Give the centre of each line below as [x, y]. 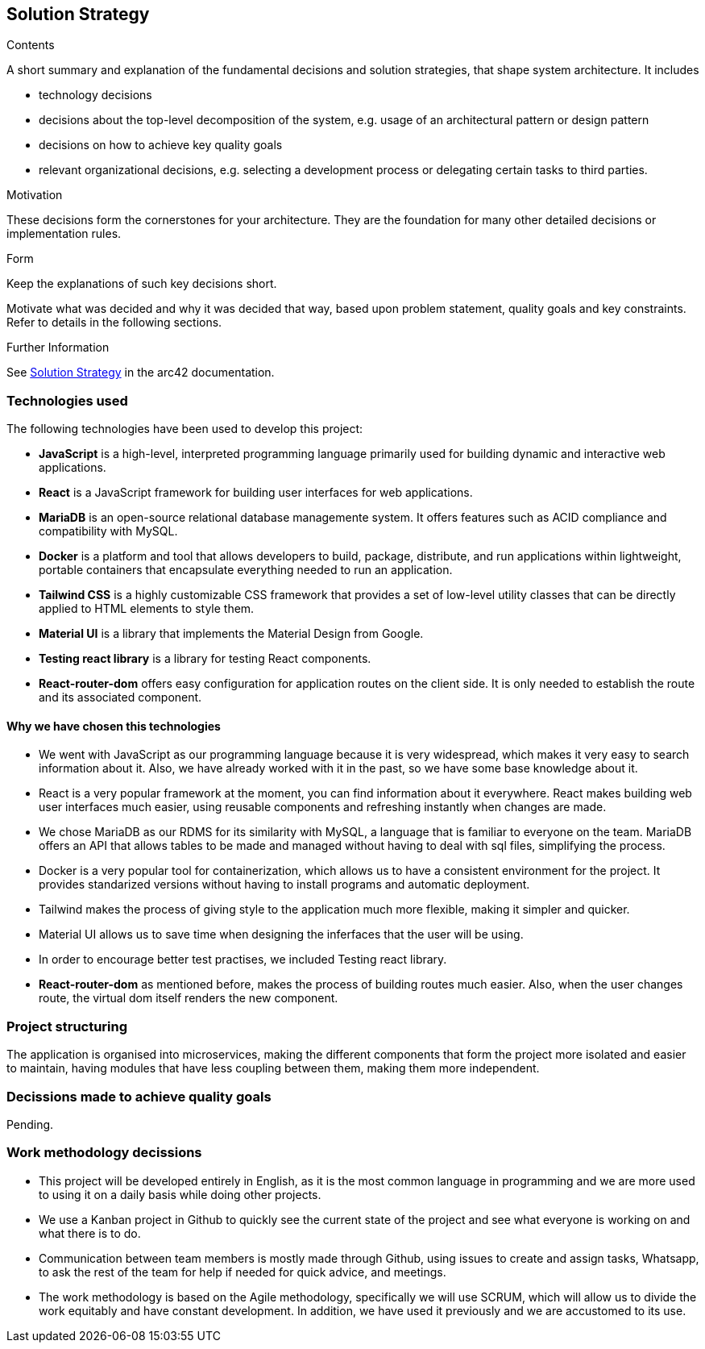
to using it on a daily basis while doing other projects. [180, 1194]
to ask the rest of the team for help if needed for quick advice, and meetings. [243, 1272]
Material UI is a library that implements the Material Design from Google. [231, 634]
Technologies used [67, 400]
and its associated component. [120, 697]
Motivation [35, 195]
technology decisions [95, 95]
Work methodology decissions [104, 1153]
